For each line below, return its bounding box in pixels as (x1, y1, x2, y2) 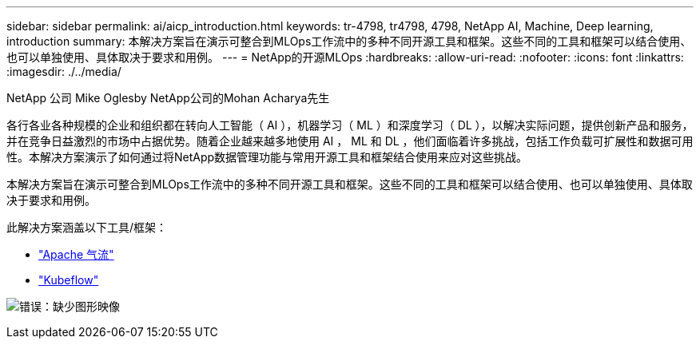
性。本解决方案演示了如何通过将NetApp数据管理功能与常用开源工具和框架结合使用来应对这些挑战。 (6, 150, 528, 164)
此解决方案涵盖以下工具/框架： (6, 220, 168, 234)
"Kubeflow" (38, 273, 99, 287)
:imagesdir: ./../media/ (6, 65, 121, 78)
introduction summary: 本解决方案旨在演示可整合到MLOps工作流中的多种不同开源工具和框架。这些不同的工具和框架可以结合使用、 (6, 34, 692, 48)
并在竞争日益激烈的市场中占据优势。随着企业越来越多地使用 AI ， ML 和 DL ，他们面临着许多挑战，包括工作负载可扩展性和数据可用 (6, 134, 694, 148)
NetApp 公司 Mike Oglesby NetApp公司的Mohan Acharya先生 (6, 91, 330, 105)
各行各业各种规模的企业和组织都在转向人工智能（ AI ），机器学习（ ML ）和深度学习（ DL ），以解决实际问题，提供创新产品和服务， (6, 118, 694, 132)
